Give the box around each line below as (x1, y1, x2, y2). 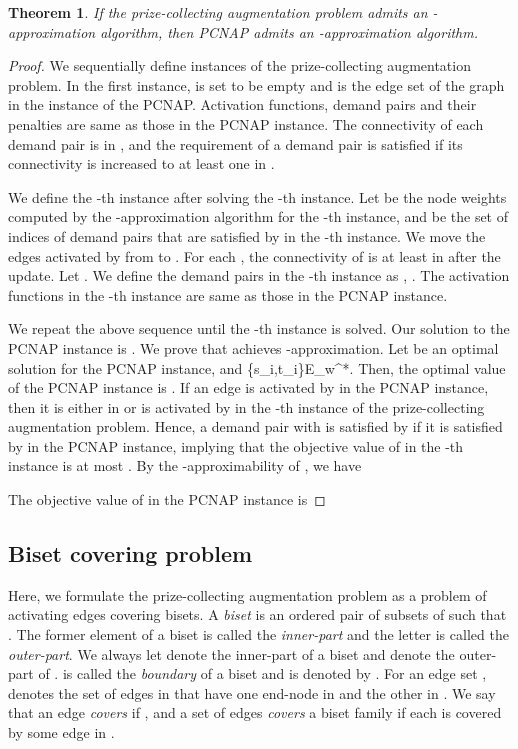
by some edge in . (8, 722, 115, 743)
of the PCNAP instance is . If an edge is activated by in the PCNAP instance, (8, 377, 489, 398)
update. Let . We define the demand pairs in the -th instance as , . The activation (8, 265, 510, 286)
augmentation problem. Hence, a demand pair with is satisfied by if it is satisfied (8, 416, 503, 437)
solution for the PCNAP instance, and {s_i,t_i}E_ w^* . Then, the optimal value (8, 357, 506, 378)
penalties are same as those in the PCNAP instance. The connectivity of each (8, 113, 484, 134)
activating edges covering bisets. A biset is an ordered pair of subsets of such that (8, 604, 507, 625)
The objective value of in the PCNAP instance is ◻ (8, 489, 326, 510)
